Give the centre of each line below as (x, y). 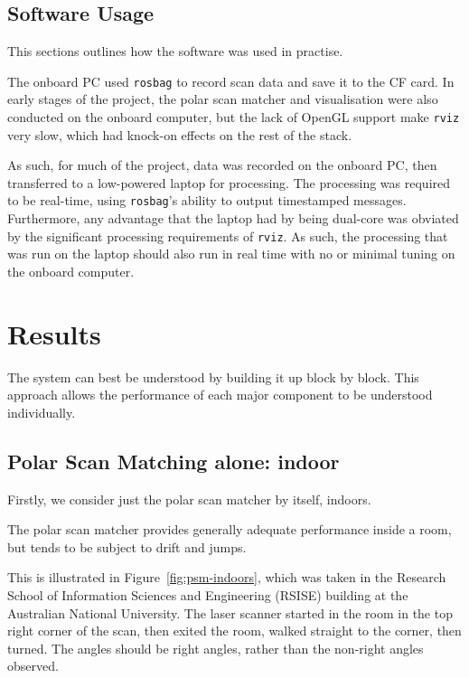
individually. (42, 412)
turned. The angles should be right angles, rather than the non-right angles (216, 648)
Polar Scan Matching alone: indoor (174, 461)
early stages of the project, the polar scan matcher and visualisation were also (223, 99)
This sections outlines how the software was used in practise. (175, 51)
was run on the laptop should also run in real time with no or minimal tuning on (231, 254)
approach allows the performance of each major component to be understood (220, 395)
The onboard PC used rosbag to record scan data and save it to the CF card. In (231, 81)
